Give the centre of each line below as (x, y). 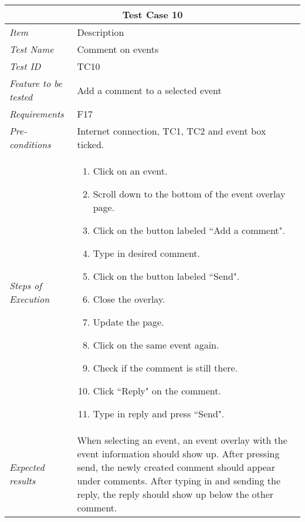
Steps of (26, 285)
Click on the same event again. (156, 345)
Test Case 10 (152, 14)
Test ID (25, 66)
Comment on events (118, 49)
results (23, 481)
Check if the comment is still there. (165, 368)
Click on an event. (130, 171)
